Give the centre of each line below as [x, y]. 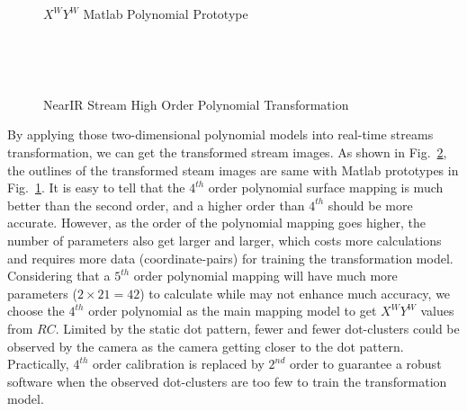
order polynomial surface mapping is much [326, 188]
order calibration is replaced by [179, 364]
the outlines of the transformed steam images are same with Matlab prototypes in [233, 170]
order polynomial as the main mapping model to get [233, 311]
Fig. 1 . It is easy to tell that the [96, 188]
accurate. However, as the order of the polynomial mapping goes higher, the [217, 223]
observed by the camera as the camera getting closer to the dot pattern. [206, 346]
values [437, 311]
